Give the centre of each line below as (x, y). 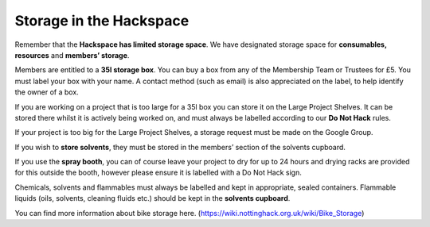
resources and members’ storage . (72, 55)
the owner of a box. (47, 92)
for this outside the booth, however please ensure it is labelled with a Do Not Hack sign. (158, 173)
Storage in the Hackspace (102, 21)
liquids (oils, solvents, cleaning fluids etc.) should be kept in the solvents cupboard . (152, 198)
